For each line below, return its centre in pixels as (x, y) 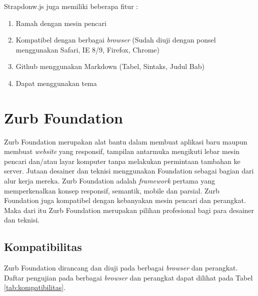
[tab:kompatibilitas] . (35, 287)
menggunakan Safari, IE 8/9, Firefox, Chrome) (87, 49)
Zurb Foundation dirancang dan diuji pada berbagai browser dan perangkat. (121, 268)
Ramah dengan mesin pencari (61, 23)
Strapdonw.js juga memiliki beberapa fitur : (71, 6)
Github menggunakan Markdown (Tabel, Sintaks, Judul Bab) (110, 66)
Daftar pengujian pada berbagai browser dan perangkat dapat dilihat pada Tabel (128, 277)
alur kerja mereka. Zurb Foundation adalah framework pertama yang (109, 181)
